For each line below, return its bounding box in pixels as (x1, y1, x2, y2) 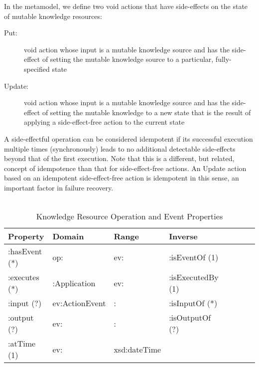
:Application (52, 277, 96, 289)
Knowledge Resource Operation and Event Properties (36, 210, 223, 222)
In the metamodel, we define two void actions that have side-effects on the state (4, 1, 248, 11)
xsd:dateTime (114, 343, 161, 355)
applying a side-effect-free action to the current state (24, 117, 185, 127)
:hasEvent (8, 245, 42, 257)
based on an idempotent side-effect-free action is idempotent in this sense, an (4, 173, 239, 183)
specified (24, 63, 50, 74)
